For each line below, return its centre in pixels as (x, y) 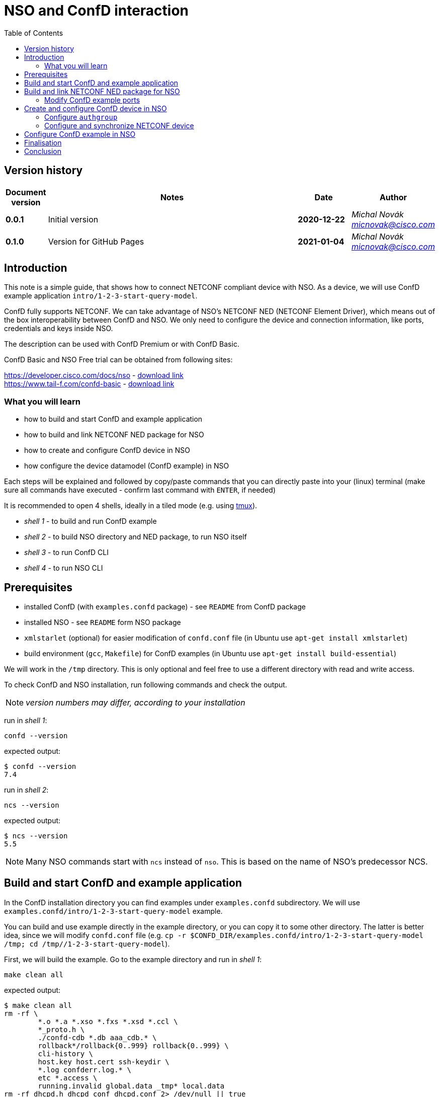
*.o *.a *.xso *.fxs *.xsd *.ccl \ (108, 1021)
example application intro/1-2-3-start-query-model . (101, 296)
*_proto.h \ (61, 1029)
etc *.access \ (68, 1078)
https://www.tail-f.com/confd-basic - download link (89, 384)
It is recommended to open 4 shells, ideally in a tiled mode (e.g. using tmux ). (131, 506)
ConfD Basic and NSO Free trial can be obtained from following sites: (118, 360)
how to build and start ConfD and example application (113, 419)
